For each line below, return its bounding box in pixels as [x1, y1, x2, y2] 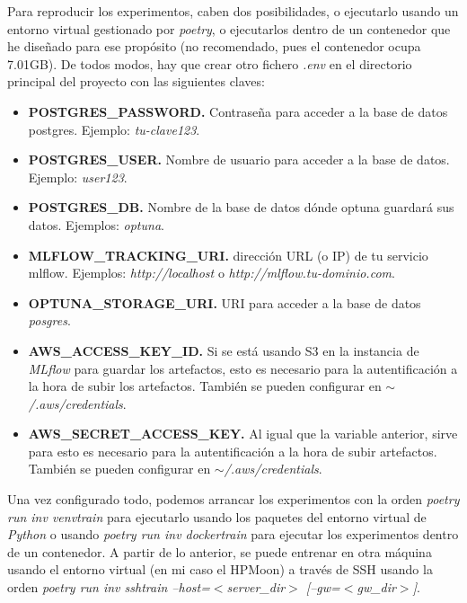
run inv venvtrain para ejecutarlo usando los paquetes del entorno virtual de [7, 507, 427, 526]
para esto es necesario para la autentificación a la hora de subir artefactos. [28, 441, 437, 460]
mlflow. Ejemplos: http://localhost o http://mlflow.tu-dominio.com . [28, 263, 395, 282]
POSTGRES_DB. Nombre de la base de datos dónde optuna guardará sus [28, 198, 454, 217]
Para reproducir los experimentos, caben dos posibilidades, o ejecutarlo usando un [7, 2, 459, 20]
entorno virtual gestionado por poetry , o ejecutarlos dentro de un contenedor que [7, 19, 451, 38]
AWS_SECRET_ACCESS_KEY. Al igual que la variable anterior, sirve [28, 424, 458, 443]
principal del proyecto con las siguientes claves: [7, 72, 265, 91]
